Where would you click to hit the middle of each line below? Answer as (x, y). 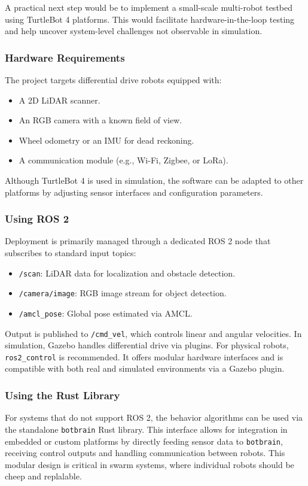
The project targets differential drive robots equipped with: (113, 80)
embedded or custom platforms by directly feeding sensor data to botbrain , (144, 441)
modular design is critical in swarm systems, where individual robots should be (150, 464)
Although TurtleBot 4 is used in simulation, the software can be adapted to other (154, 180)
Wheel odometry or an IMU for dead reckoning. (106, 140)
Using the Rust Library (62, 395)
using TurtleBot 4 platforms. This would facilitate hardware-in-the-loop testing (150, 19)
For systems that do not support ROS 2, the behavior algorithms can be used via (154, 417)
